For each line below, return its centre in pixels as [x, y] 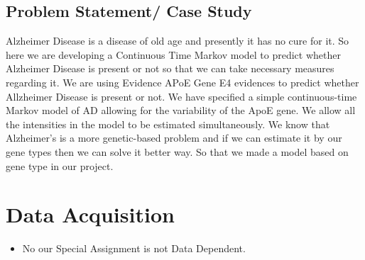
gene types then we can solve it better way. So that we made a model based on [177, 151]
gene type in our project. [60, 165]
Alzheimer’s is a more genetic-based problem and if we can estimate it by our [174, 138]
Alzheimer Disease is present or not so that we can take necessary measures [170, 68]
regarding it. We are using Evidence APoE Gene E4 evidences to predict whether [182, 82]
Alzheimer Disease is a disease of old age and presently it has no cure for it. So [178, 41]
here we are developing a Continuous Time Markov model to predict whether [173, 54]
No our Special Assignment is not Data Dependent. [134, 248]
